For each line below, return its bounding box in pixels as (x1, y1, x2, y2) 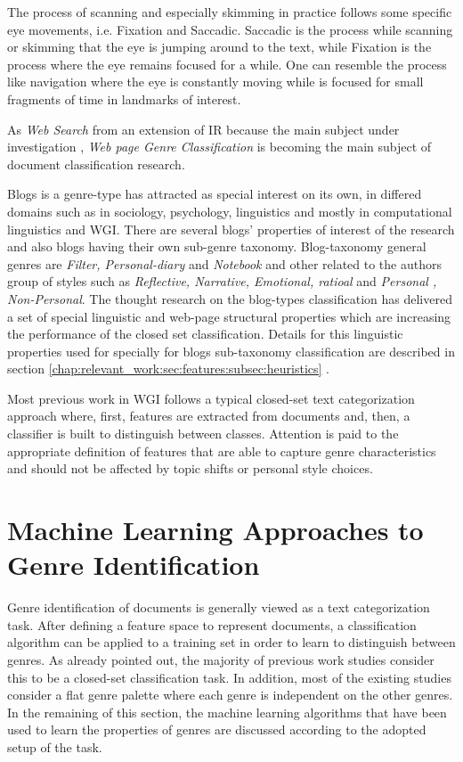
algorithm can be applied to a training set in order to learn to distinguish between (7, 633, 456, 651)
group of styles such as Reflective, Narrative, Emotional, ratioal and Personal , (7, 272, 437, 291)
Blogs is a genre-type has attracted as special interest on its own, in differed (7, 184, 422, 203)
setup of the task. (7, 737, 102, 756)
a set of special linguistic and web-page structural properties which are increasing (7, 307, 451, 325)
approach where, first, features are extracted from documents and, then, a (7, 406, 410, 425)
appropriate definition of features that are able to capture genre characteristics (7, 441, 436, 460)
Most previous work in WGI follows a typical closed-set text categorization (7, 389, 415, 407)
